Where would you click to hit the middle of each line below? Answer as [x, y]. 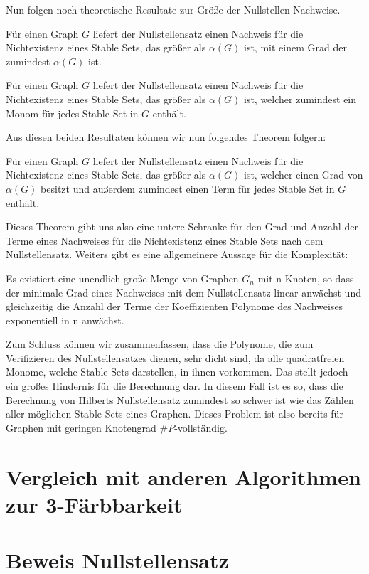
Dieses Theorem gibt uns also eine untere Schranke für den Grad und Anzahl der [182, 227]
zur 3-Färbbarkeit [94, 504]
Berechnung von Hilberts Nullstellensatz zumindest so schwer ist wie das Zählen [180, 399]
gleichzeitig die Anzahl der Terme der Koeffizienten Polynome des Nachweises [175, 306]
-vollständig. [201, 427]
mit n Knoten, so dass [306, 278]
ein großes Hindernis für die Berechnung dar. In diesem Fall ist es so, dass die [175, 386]
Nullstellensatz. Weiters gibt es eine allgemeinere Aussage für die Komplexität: [177, 254]
